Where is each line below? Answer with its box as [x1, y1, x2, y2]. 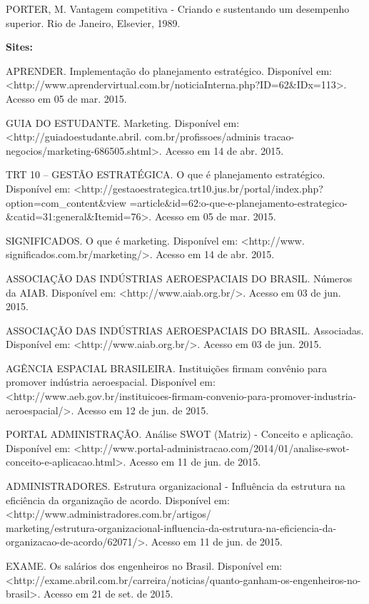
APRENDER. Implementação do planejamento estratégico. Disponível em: [6, 63, 332, 78]
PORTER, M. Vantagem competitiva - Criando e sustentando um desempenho [6, 1, 350, 16]
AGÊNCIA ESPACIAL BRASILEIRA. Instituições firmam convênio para [6, 360, 328, 375]
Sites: [6, 39, 33, 54]
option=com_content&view [6, 195, 126, 210]
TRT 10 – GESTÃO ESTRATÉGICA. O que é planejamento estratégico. [6, 167, 325, 182]
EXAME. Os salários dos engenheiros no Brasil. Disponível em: [6, 558, 283, 573]
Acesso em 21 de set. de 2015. [44, 586, 173, 601]
